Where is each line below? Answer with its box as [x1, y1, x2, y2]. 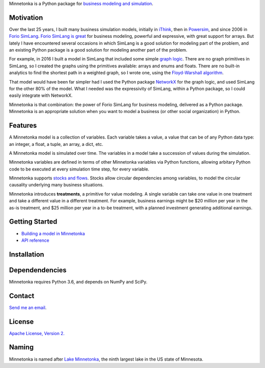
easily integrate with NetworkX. [9, 92, 73, 98]
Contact [9, 291, 34, 300]
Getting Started [9, 218, 57, 226]
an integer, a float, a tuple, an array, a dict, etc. [9, 141, 104, 147]
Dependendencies [9, 266, 67, 274]
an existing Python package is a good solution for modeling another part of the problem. [9, 47, 187, 53]
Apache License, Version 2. [9, 330, 65, 336]
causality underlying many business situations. [9, 182, 104, 188]
